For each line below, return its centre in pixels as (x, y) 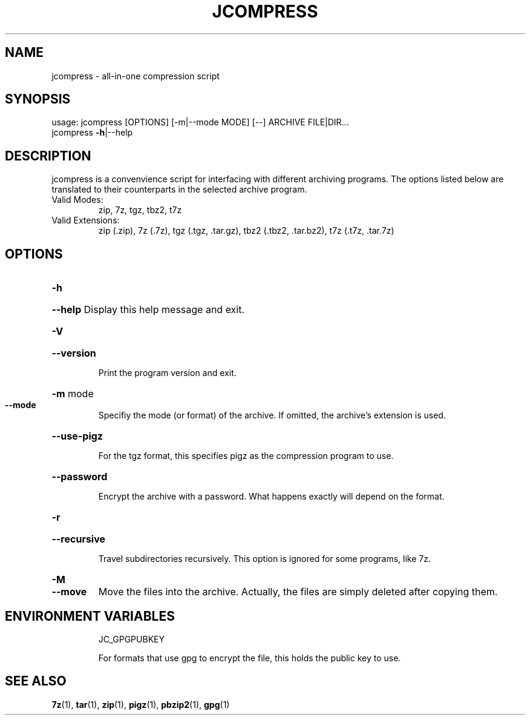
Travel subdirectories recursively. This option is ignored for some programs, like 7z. (264, 559)
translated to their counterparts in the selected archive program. (179, 190)
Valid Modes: (77, 200)
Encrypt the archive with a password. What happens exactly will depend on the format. (271, 497)
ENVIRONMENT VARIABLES (90, 616)
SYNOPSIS (38, 99)
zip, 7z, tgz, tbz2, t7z (140, 210)
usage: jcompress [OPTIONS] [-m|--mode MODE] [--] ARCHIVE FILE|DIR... (200, 122)
